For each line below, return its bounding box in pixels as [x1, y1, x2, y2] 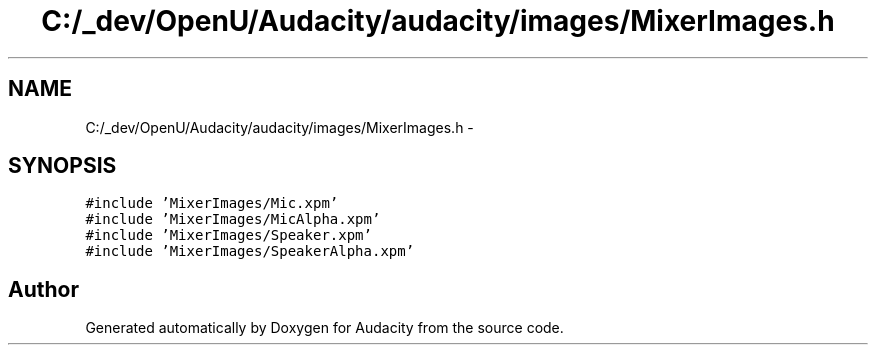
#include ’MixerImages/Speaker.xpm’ [85, 227, 372, 244]
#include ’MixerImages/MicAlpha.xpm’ [85, 211, 381, 228]
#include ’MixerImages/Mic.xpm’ [85, 195, 339, 212]
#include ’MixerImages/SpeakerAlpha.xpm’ [85, 243, 415, 260]
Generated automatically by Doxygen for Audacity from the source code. [85, 319, 564, 337]
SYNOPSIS [8, 153, 117, 179]
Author [8, 276, 79, 302]
